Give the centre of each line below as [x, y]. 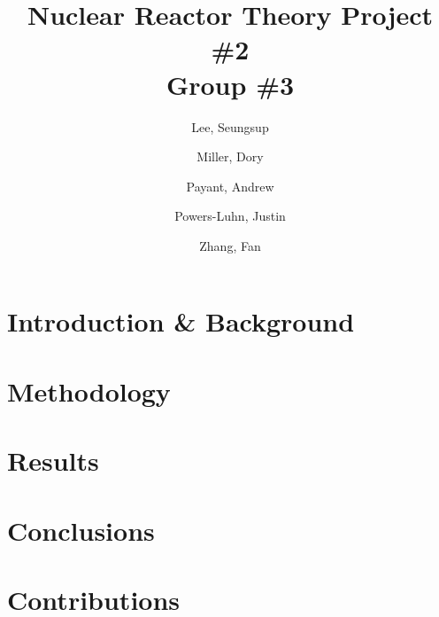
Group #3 [230, 84]
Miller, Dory [230, 156]
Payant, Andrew [230, 186]
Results [53, 461]
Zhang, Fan [230, 245]
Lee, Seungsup [230, 126]
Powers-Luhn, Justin [230, 216]
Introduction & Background [181, 321]
